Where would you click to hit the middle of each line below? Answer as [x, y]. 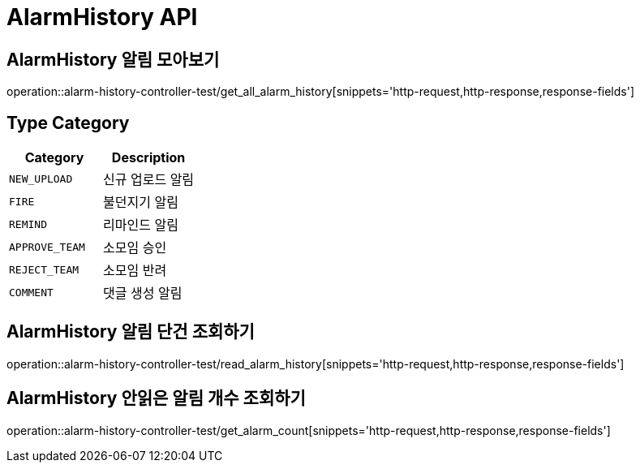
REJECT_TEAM [44, 269]
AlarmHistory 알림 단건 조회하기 [131, 332]
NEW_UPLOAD [41, 179]
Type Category [68, 123]
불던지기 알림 [141, 202]
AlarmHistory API [102, 17]
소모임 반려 [135, 271]
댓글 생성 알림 [143, 293]
